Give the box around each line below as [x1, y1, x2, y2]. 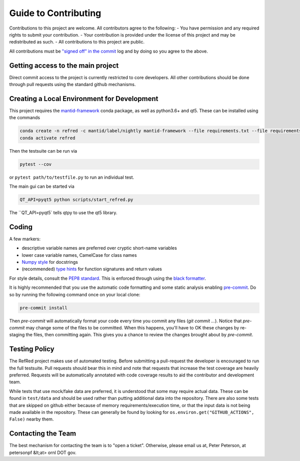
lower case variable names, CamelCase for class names [21, 252, 137, 258]
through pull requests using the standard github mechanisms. [9, 82, 136, 88]
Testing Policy [9, 345, 54, 353]
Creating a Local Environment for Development [9, 94, 158, 103]
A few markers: [9, 236, 41, 242]
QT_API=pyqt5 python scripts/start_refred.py [19, 197, 133, 203]
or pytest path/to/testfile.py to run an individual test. [9, 174, 134, 180]
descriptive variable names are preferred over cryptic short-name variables [21, 245, 177, 251]
